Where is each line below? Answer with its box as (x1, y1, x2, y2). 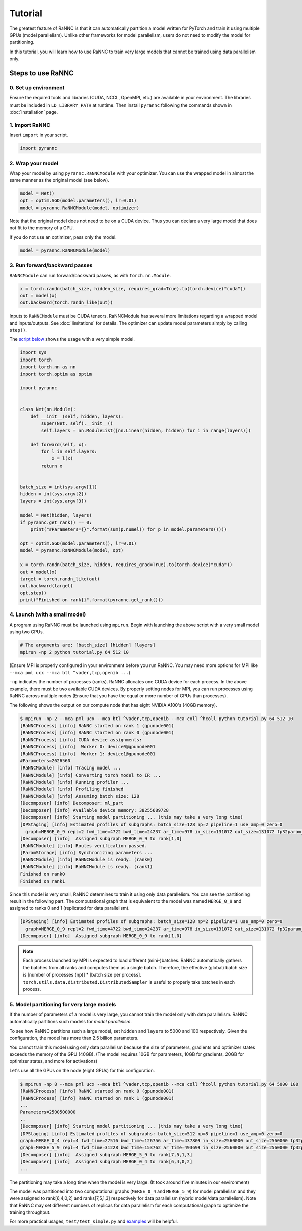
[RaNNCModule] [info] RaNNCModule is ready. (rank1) (20, 864, 153, 869)
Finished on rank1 (20, 878, 65, 884)
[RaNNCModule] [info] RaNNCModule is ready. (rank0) (20, 857, 153, 863)
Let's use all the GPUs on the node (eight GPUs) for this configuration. (9, 1067, 155, 1073)
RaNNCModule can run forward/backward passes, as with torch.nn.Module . (9, 272, 171, 278)
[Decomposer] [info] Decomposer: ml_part (20, 800, 124, 806)
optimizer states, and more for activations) (9, 1058, 98, 1064)
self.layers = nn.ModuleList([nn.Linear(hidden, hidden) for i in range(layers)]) (41, 427, 251, 433)
